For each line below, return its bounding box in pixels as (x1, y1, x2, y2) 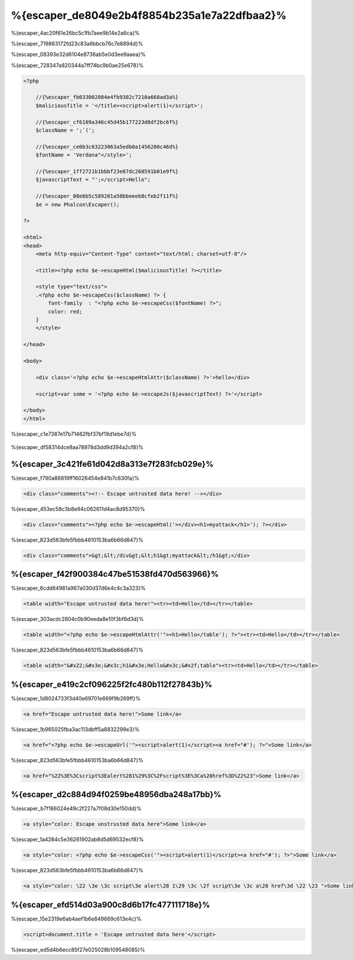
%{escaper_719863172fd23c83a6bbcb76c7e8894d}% (11, 40, 144, 47)
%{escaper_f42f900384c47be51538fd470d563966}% (11, 569, 219, 579)
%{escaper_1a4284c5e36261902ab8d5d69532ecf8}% (11, 836, 144, 843)
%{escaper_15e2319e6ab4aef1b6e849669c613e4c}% (11, 915, 142, 922)
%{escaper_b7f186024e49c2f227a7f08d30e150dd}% (11, 805, 142, 812)
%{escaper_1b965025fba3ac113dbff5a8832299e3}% (11, 726, 140, 733)
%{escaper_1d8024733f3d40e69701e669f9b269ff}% (11, 695, 141, 702)
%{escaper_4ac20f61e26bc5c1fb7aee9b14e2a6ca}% (11, 29, 140, 36)
